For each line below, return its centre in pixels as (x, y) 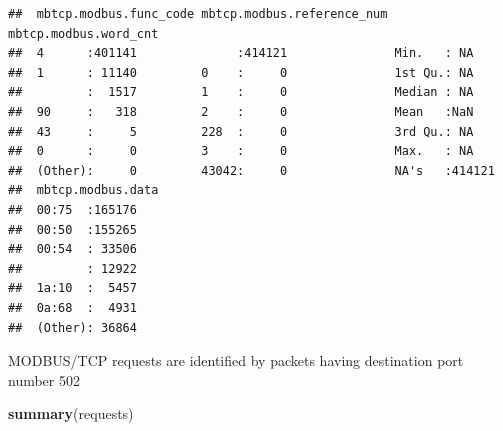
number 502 (44, 379)
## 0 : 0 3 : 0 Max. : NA (241, 151)
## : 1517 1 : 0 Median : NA (241, 92)
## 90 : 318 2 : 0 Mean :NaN (241, 111)
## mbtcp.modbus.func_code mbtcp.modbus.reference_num (198, 14)
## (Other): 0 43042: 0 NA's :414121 (251, 170)
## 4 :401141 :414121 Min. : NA (241, 53)
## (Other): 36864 (72, 327)
